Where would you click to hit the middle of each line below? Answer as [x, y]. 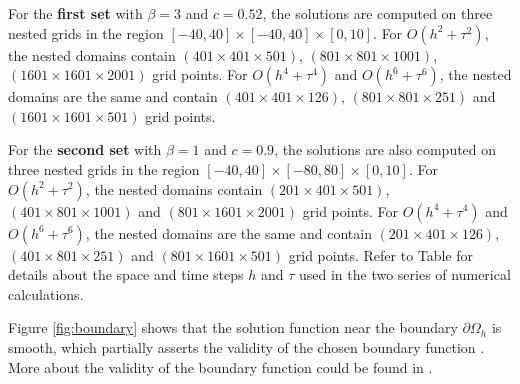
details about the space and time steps [126, 274]
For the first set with [75, 13]
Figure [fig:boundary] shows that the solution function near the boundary [233, 327]
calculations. [46, 293]
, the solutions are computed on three [377, 13]
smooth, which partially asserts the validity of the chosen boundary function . [246, 346]
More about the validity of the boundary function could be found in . [220, 366]
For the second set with [85, 149]
